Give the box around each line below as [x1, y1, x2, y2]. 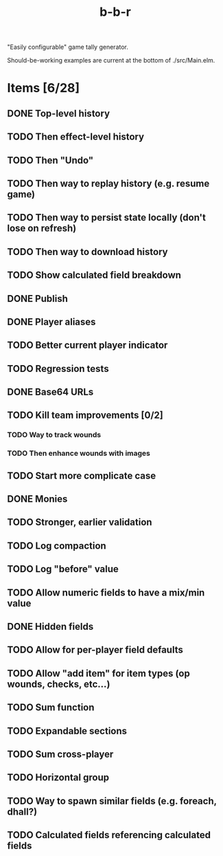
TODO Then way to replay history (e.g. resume [7, 177, 210, 189]
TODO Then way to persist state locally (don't [7, 212, 206, 223]
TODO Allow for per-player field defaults [7, 644, 183, 656]
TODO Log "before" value [7, 563, 119, 575]
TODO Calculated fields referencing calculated [7, 829, 211, 841]
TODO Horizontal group [7, 771, 110, 784]
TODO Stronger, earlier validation [7, 516, 152, 528]
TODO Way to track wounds [7, 430, 102, 440]
